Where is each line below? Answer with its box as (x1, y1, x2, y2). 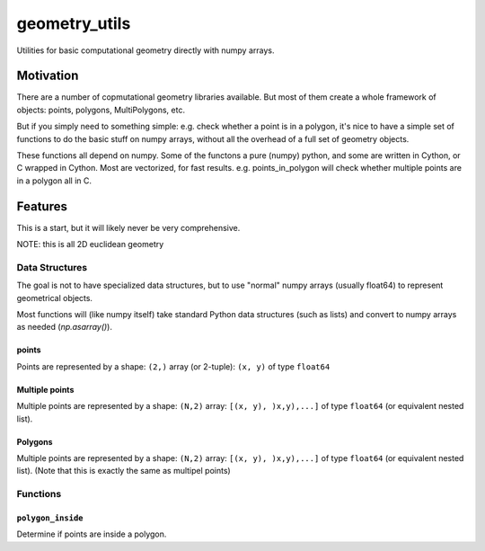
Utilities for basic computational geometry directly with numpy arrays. (16, 45, 275, 56)
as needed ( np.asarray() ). (16, 322, 112, 333)
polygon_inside (16, 512, 84, 523)
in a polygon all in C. (16, 175, 93, 186)
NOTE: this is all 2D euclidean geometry (16, 239, 164, 250)
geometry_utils (16, 13, 131, 33)
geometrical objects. (16, 292, 93, 303)
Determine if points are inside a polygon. (16, 529, 167, 539)
